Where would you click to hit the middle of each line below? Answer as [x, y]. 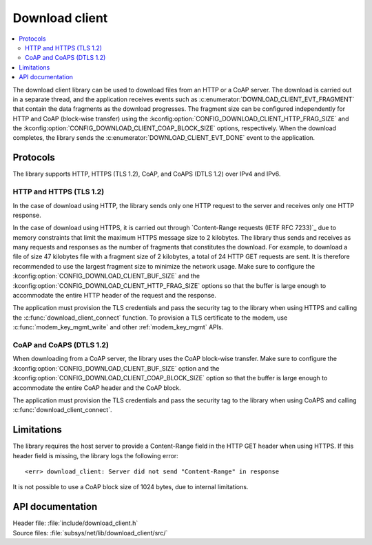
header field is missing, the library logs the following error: [95, 455]
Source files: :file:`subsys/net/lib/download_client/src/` [90, 533]
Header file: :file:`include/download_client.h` [75, 523]
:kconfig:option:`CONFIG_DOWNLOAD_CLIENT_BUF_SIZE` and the [106, 276]
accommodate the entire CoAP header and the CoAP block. [97, 388]
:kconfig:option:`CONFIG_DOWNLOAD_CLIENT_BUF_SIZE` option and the [116, 368]
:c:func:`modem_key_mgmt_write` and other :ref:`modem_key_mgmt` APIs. [118, 327]
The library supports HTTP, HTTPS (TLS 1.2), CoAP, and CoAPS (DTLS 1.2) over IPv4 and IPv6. [147, 174]
